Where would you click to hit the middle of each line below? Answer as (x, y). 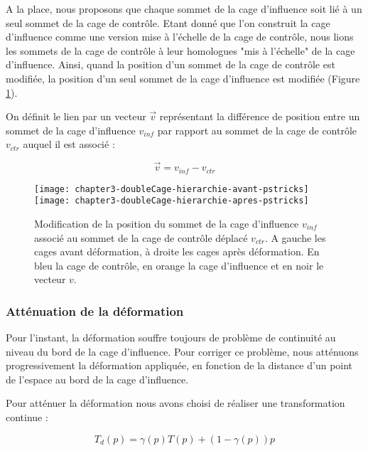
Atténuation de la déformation (95, 311)
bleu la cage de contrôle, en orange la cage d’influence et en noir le (179, 265)
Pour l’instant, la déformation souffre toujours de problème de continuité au (171, 338)
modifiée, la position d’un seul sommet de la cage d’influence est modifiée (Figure (183, 78)
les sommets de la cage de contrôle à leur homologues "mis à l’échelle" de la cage (180, 50)
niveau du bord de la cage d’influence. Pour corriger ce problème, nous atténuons (182, 351)
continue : (27, 417)
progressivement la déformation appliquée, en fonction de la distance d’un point (179, 365)
